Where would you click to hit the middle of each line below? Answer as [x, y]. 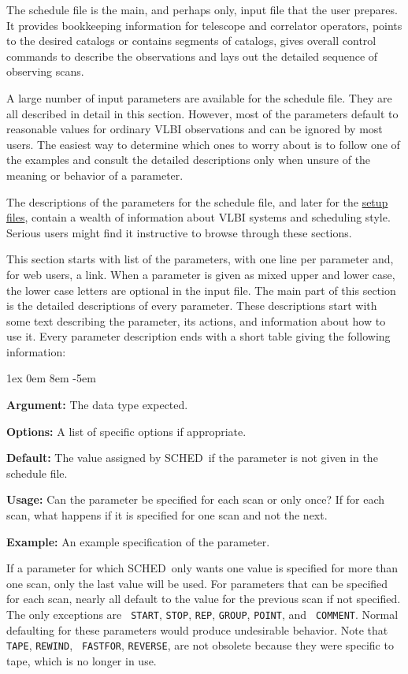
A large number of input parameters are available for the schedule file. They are [199, 97]
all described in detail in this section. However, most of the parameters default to [202, 113]
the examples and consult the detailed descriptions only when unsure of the [189, 160]
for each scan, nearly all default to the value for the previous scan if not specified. [204, 599]
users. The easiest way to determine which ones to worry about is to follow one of [203, 144]
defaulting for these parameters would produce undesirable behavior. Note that [197, 629]
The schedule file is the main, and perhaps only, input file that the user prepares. [202, 9]
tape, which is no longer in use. [82, 660]
